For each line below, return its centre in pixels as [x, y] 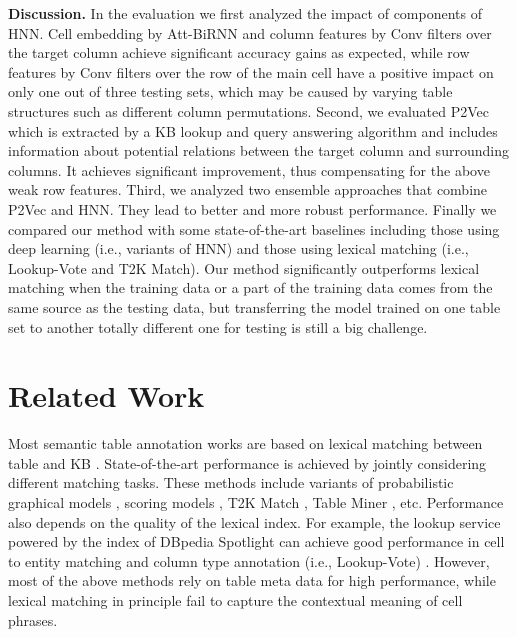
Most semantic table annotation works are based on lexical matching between [245, 443]
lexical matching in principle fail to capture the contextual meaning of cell [235, 599]
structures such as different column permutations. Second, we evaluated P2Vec [248, 110]
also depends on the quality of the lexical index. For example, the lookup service [254, 521]
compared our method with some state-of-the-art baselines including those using [254, 228]
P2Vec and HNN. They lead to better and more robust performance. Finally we [252, 208]
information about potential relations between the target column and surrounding [258, 150]
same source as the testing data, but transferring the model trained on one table [254, 306]
